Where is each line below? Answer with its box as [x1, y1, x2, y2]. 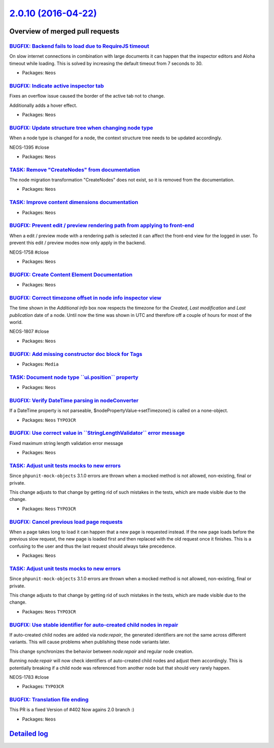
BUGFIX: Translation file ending [9, 696, 89, 703]
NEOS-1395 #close [9, 144, 49, 150]
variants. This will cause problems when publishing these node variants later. [9, 639, 170, 645]
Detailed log [9, 729, 48, 738]
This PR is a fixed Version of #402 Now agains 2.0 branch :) [9, 707, 134, 713]
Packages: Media [22, 361, 59, 367]
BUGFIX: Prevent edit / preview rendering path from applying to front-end [9, 222, 194, 229]
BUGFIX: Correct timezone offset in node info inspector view [9, 294, 162, 301]
